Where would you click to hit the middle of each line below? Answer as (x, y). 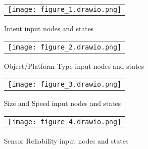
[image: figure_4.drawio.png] (65, 122)
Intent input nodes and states (49, 28)
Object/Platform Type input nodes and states (74, 66)
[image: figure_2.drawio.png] (65, 47)
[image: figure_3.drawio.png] (65, 84)
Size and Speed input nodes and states (62, 103)
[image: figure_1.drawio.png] (65, 9)
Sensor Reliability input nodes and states (66, 140)
